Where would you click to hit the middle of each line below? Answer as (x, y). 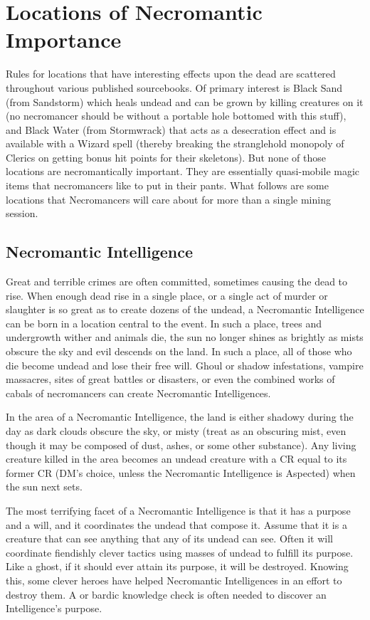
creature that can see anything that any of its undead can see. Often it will (169, 538)
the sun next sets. (44, 487)
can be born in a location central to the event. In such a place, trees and (164, 323)
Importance (64, 40)
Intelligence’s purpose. (54, 608)
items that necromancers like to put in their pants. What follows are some (167, 185)
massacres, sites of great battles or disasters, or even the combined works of (170, 379)
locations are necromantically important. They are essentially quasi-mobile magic (183, 171)
